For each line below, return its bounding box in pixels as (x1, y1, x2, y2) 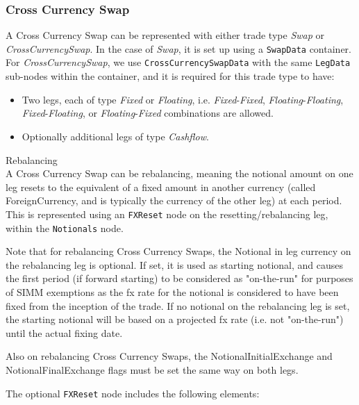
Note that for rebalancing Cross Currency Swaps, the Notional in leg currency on (6, 244, 351, 258)
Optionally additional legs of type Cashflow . (22, 129, 209, 143)
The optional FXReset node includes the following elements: (6, 386, 260, 400)
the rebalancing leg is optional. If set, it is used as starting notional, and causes (6, 257, 344, 272)
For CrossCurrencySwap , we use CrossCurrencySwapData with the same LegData (6, 55, 351, 69)
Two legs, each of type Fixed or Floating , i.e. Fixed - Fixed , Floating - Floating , (22, 92, 344, 106)
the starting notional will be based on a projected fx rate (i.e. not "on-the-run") (6, 312, 344, 327)
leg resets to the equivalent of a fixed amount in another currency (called (6, 179, 316, 194)
